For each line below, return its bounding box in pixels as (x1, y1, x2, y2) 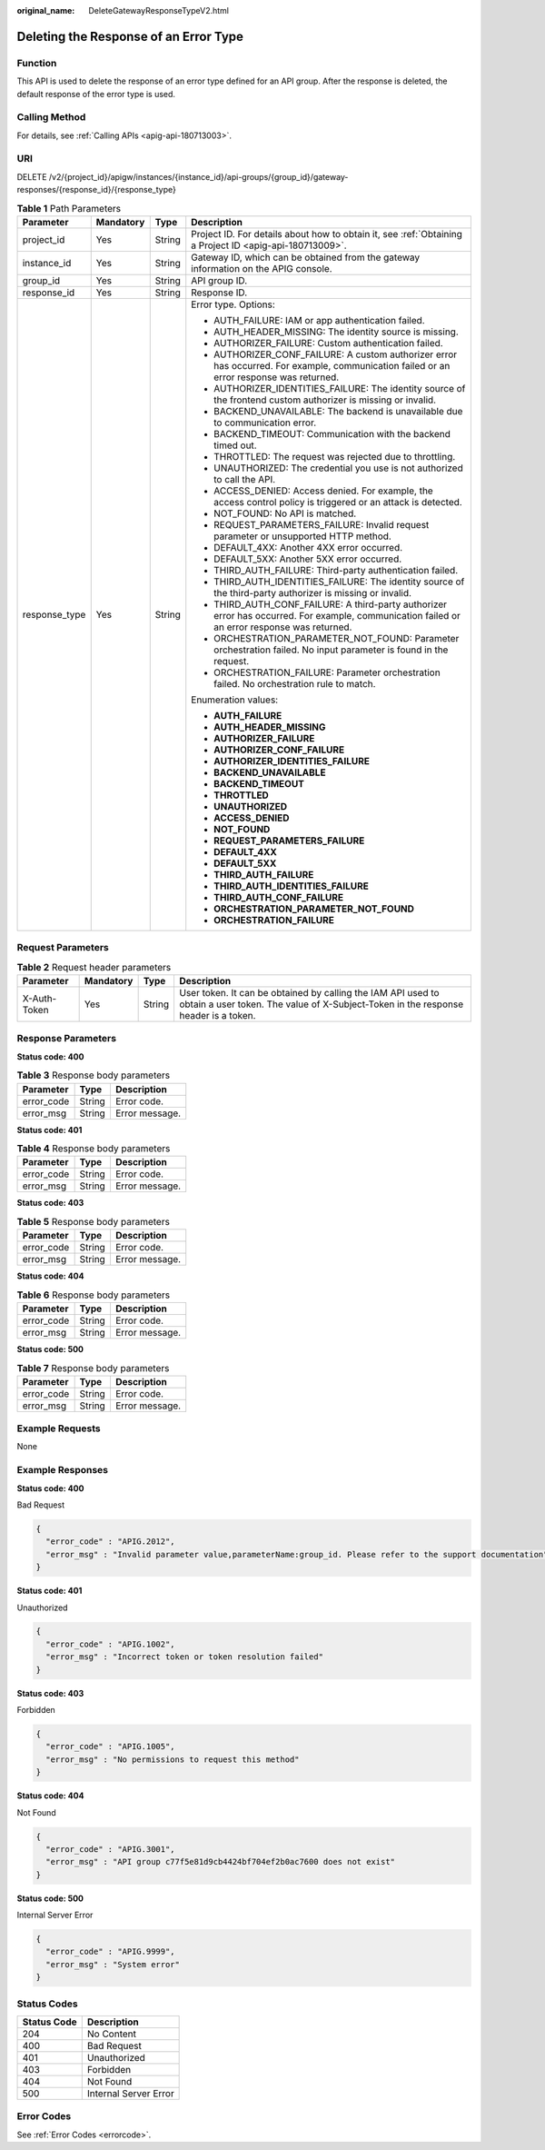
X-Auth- (22, 992, 57, 1005)
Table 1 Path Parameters (16, 202, 122, 214)
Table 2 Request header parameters (16, 961, 172, 973)
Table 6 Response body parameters (16, 1289, 171, 1301)
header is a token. (178, 1010, 256, 1022)
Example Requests (16, 1422, 101, 1435)
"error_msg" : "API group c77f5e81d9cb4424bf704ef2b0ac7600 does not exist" (45, 1856, 395, 1867)
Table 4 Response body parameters (16, 1142, 171, 1155)
